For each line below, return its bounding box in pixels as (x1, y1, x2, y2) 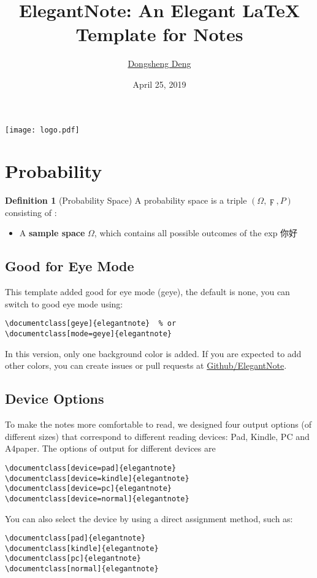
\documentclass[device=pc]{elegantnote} (5, 484, 172, 493)
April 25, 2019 (132, 77, 186, 90)
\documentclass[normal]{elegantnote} (5, 565, 159, 574)
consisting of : (5, 206, 57, 218)
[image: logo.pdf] (5, 125, 80, 134)
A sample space (19, 226, 85, 239)
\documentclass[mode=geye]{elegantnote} (5, 329, 172, 339)
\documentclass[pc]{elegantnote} (5, 554, 141, 563)
